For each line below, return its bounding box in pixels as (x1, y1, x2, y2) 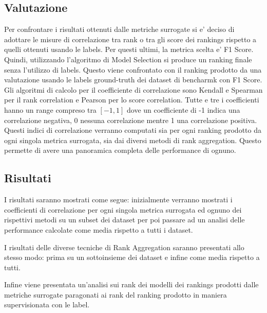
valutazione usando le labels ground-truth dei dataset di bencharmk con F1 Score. (4, 74, 262, 85)
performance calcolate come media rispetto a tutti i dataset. (4, 224, 193, 235)
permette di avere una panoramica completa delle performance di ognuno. (4, 145, 236, 155)
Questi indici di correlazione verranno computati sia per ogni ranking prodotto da (4, 125, 261, 135)
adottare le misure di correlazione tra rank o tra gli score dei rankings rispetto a (4, 33, 257, 44)
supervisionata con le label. (4, 299, 90, 310)
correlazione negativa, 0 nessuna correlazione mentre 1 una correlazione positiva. (4, 114, 257, 125)
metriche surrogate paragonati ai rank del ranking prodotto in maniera (4, 289, 227, 300)
